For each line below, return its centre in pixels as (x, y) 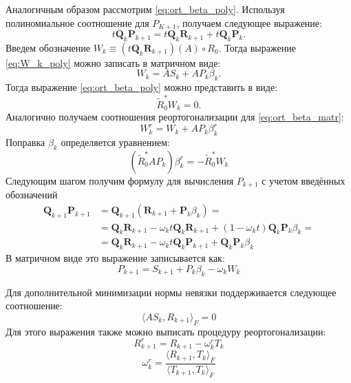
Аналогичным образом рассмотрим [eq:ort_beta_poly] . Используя (145, 9)
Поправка (25, 142)
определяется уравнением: (115, 142)
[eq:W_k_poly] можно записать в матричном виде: (113, 62)
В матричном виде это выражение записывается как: (115, 258)
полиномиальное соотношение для (77, 22)
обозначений (32, 195)
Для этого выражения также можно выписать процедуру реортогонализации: (166, 331)
